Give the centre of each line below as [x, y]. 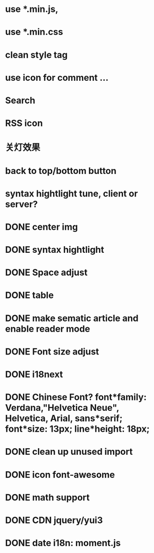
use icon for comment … [57, 78]
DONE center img [42, 227]
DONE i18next [34, 374]
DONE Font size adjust [52, 351]
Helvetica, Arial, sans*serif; [64, 419]
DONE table [29, 295]
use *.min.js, [32, 9]
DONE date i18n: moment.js [63, 543]
